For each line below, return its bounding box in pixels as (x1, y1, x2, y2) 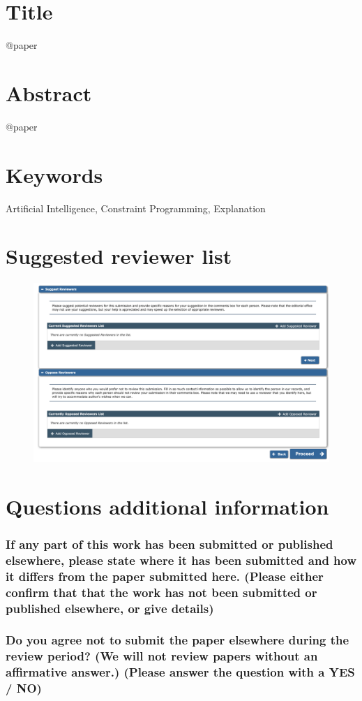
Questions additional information (6, 492, 329, 520)
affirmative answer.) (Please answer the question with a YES (6, 663, 355, 681)
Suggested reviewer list (6, 242, 232, 270)
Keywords (6, 160, 103, 189)
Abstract (6, 78, 92, 107)
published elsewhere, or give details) (6, 599, 214, 617)
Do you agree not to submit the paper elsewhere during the (6, 631, 349, 649)
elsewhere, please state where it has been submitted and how (6, 551, 357, 568)
